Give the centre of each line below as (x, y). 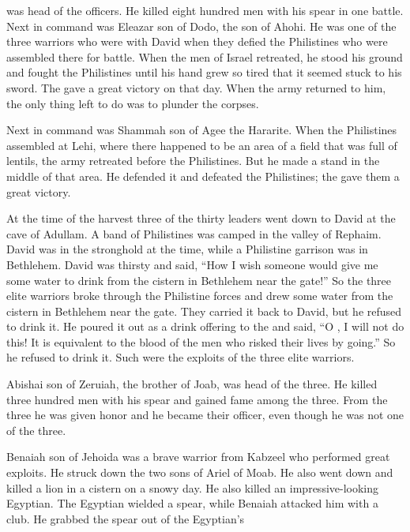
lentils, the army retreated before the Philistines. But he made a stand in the (193, 161)
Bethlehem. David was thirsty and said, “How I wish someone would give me (192, 264)
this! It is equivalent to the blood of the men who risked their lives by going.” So (201, 341)
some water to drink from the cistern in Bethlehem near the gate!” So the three (199, 280)
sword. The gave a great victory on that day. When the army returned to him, (196, 87)
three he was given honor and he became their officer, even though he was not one (205, 415)
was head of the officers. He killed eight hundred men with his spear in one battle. (205, 10)
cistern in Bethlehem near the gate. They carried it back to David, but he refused (204, 311)
